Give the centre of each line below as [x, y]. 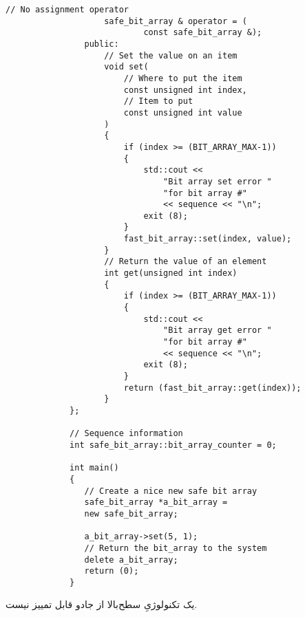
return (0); [112, 571]
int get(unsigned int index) [171, 273]
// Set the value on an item [171, 55]
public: [102, 44]
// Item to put [158, 101]
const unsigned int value [183, 112]
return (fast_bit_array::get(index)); [212, 388]
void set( [126, 67]
